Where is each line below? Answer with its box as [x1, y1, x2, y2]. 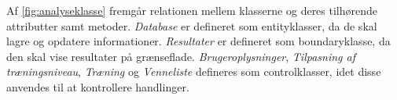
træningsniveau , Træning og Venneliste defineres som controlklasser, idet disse [6, 63, 381, 80]
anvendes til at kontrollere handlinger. [6, 78, 189, 95]
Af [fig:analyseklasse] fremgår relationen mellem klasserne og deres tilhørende [6, 2, 378, 18]
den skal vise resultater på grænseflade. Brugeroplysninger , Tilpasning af [6, 48, 355, 64]
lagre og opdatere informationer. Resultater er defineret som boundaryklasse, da [6, 33, 391, 49]
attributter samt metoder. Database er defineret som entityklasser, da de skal [6, 17, 377, 34]
